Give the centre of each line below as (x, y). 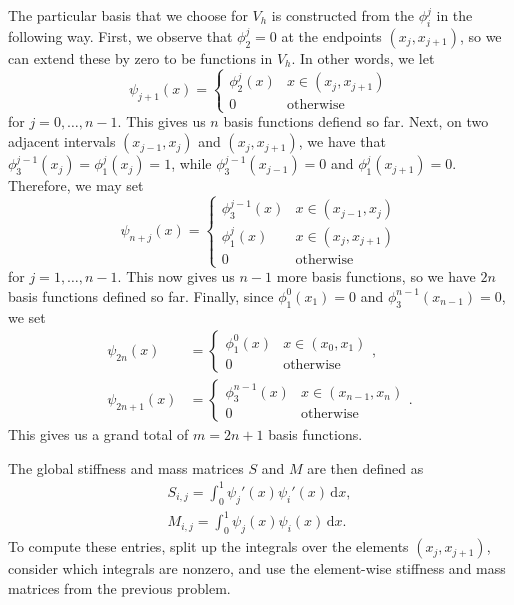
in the (454, 15)
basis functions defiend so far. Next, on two (356, 121)
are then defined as (365, 467)
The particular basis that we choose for (128, 15)
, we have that (342, 141)
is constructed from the (343, 15)
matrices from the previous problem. (119, 587)
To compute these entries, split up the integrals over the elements (208, 546)
